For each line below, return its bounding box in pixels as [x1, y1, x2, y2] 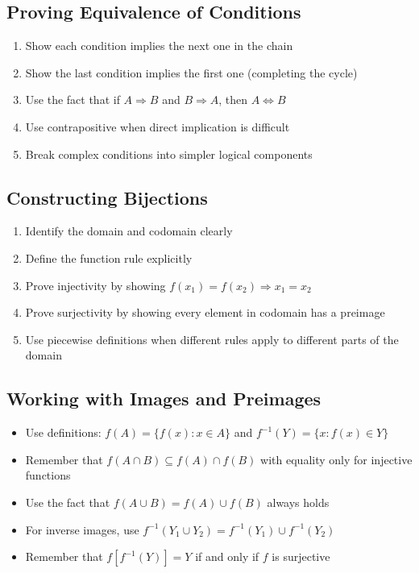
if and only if [195, 548, 259, 565]
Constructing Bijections [6, 185, 208, 210]
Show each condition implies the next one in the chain [25, 37, 293, 54]
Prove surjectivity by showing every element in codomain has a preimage [25, 304, 385, 321]
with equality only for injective [260, 451, 413, 467]
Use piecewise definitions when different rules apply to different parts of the [25, 330, 399, 347]
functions [25, 467, 71, 484]
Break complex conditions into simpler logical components [25, 145, 313, 162]
